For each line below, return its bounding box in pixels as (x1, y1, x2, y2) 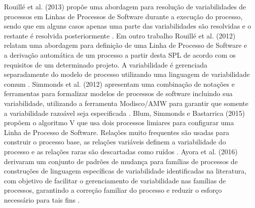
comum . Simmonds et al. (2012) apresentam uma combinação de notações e (4, 78, 235, 89)
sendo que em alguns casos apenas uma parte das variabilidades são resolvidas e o (4, 21, 251, 31)
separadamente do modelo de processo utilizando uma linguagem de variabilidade (4, 69, 250, 79)
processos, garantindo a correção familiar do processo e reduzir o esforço (4, 185, 222, 195)
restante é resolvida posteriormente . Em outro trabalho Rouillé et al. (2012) (4, 30, 236, 40)
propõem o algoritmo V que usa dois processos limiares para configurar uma (4, 117, 234, 128)
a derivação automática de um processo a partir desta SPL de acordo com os (4, 49, 236, 60)
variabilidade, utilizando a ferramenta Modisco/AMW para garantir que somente (4, 98, 249, 108)
